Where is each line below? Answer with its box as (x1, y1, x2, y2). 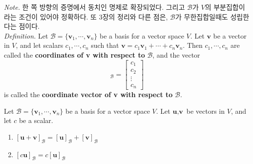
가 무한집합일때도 (175, 11, 228, 21)
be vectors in (186, 105, 225, 116)
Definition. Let (4, 30, 48, 41)
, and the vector (152, 49, 200, 60)
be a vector (213, 30, 247, 41)
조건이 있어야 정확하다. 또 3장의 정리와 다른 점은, (19, 11, 168, 21)
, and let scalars (16, 40, 63, 50)
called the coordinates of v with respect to (4, 49, 145, 60)
